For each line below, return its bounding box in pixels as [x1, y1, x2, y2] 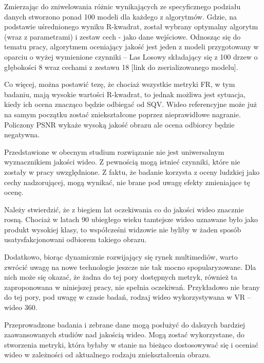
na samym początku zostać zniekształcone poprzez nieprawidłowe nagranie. [4, 108, 241, 119]
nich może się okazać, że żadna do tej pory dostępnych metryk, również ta [4, 271, 238, 282]
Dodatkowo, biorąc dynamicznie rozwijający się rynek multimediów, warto [4, 251, 238, 262]
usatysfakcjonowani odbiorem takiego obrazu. [4, 234, 147, 245]
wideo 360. [4, 302, 37, 313]
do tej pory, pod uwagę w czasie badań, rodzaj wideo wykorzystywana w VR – [4, 292, 251, 302]
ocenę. [4, 187, 24, 197]
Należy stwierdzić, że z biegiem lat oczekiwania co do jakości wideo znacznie [4, 204, 244, 214]
